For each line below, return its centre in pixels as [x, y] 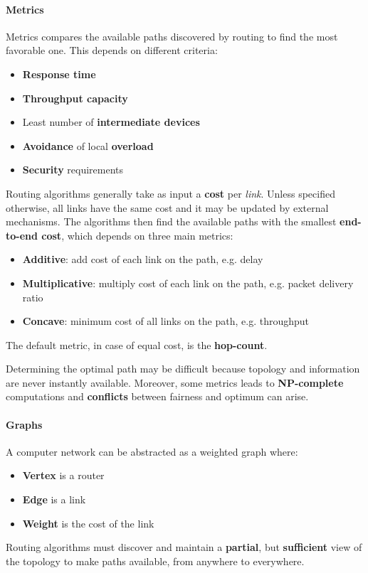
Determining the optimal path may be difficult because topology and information [183, 369]
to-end [22, 235]
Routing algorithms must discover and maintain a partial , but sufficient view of [184, 547]
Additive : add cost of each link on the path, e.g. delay [143, 259]
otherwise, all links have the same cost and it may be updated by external [167, 207]
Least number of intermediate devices [111, 122]
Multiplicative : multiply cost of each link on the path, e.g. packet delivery [188, 283]
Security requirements [73, 170]
